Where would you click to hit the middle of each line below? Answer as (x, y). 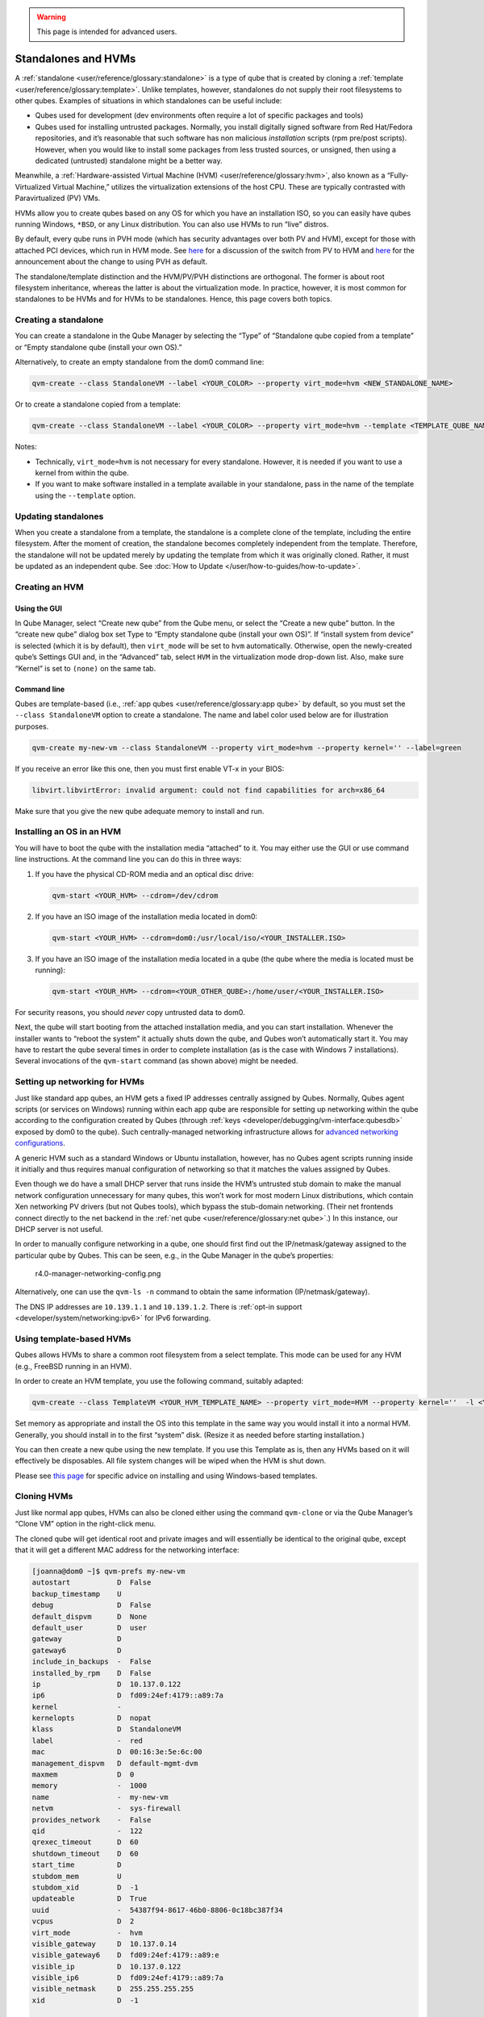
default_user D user (90, 1627)
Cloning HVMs (44, 1497)
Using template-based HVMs (73, 1339)
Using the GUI (38, 608)
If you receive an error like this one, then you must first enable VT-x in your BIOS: (150, 768)
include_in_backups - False (92, 1662)
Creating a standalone (59, 320)
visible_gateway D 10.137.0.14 (104, 1944)
